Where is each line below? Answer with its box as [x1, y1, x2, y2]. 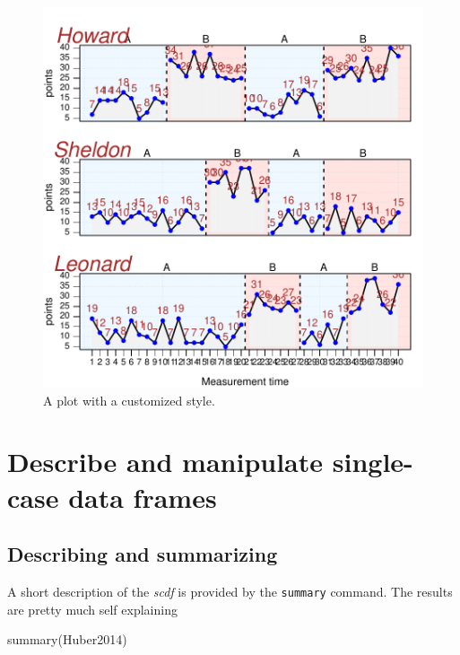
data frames [68, 478, 217, 515]
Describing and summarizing [7, 540, 278, 568]
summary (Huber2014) [7, 630, 127, 649]
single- [332, 443, 413, 480]
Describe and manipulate [7, 443, 324, 480]
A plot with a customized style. [43, 390, 215, 409]
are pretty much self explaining [7, 599, 178, 618]
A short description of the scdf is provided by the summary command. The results [7, 581, 453, 600]
